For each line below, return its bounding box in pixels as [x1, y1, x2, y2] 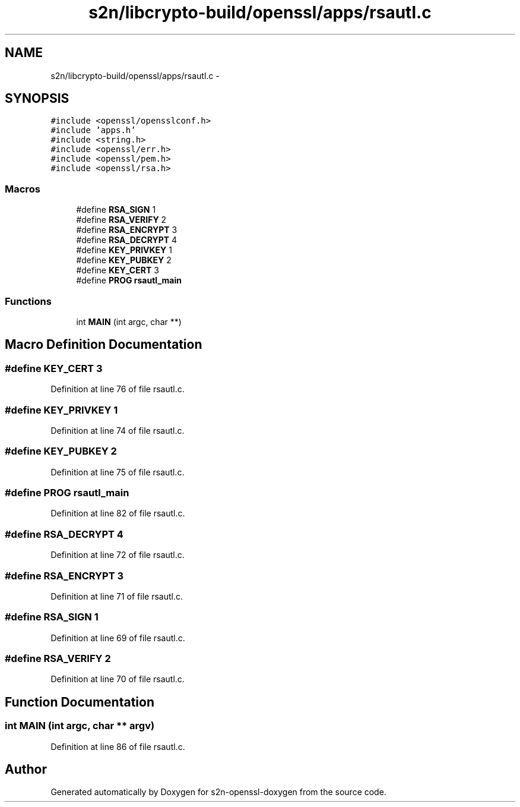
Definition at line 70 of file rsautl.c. [50, 674, 185, 685]
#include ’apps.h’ [50, 125, 136, 135]
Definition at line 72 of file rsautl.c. [50, 550, 185, 560]
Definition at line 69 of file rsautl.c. [50, 632, 185, 643]
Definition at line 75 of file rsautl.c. [50, 466, 185, 477]
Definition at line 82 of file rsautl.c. [50, 508, 185, 519]
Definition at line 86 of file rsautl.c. [50, 741, 185, 752]
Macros [5, 182, 40, 195]
